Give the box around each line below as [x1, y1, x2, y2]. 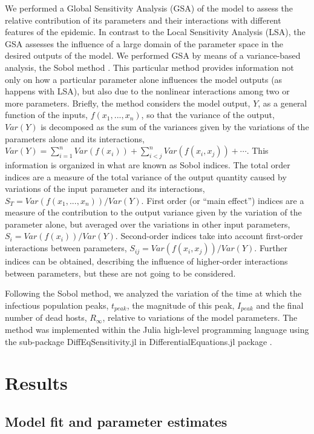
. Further [254, 242, 288, 254]
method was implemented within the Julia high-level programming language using [5, 323, 309, 335]
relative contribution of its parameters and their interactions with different [5, 13, 281, 26]
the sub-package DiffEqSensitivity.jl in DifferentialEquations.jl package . [5, 335, 272, 347]
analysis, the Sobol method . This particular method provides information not [5, 61, 294, 73]
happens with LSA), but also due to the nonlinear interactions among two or [5, 85, 290, 97]
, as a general [258, 96, 307, 109]
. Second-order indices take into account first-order [115, 229, 303, 242]
